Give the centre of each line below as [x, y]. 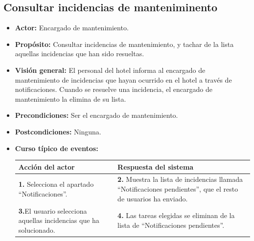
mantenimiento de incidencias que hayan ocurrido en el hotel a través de [123, 79]
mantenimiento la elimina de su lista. [70, 99]
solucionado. [37, 230]
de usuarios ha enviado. [153, 198]
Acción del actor [46, 166]
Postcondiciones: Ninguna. [58, 131]
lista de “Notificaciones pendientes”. [171, 225]
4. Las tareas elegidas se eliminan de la [176, 215]
